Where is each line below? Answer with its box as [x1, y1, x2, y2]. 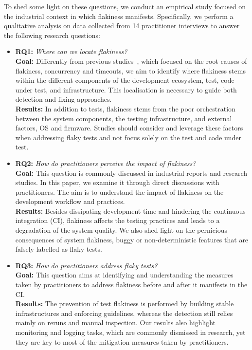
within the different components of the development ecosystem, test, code [15, 75, 234, 85]
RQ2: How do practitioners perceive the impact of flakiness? [15, 158, 196, 168]
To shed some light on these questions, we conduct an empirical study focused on [4, 1, 246, 11]
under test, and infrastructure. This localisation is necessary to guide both [15, 84, 237, 94]
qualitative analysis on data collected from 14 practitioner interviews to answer [4, 20, 240, 31]
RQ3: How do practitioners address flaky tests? [15, 260, 158, 270]
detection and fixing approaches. [15, 94, 112, 104]
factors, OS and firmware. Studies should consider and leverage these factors [15, 123, 243, 133]
